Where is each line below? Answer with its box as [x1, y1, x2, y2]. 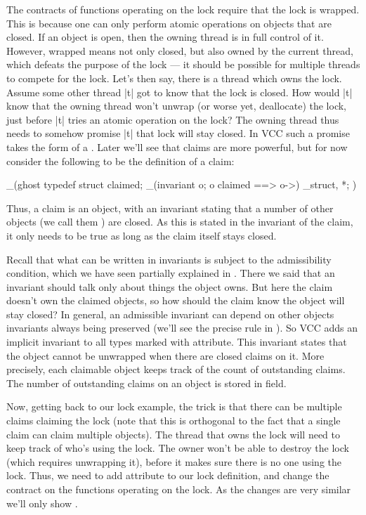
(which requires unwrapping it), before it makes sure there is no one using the [6, 454, 342, 469]
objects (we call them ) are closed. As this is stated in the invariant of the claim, [6, 214, 353, 229]
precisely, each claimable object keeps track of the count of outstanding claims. [6, 362, 346, 377]
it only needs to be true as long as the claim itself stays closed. [6, 228, 277, 242]
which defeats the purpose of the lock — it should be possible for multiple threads [6, 57, 360, 72]
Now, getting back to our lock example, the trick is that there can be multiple [6, 399, 342, 414]
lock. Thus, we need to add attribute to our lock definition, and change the [6, 468, 329, 483]
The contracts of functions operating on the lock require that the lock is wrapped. [6, 2, 360, 16]
